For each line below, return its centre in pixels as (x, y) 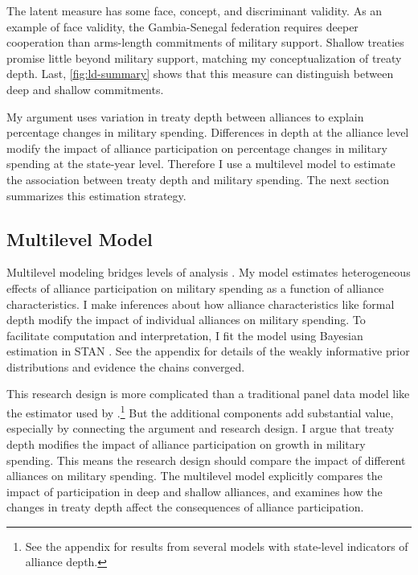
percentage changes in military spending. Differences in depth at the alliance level (208, 132)
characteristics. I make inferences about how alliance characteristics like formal (201, 304)
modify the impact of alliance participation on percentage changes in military (197, 148)
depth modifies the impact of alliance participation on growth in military (186, 444)
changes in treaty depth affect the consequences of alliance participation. (185, 507)
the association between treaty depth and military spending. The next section (198, 179)
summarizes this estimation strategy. (96, 195)
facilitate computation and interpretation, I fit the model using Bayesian (185, 335)
